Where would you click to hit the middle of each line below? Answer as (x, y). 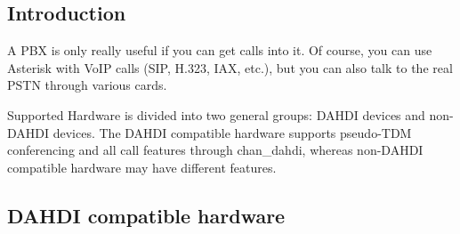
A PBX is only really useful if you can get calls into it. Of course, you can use (220, 50)
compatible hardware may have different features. (142, 167)
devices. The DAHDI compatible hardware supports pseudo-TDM (232, 132)
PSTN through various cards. (87, 85)
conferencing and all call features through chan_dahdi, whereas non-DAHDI (215, 150)
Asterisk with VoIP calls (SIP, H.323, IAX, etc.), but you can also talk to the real (230, 67)
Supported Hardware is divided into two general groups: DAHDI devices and (216, 114)
